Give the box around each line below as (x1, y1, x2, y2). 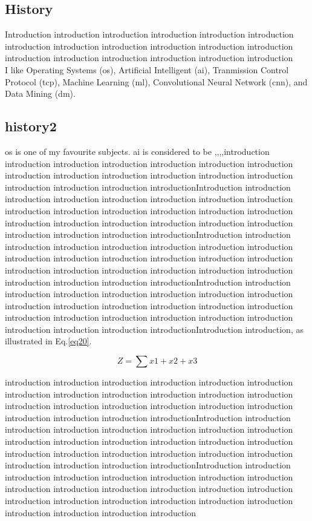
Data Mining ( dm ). (5, 87, 76, 100)
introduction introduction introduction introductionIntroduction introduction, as (5, 323, 304, 335)
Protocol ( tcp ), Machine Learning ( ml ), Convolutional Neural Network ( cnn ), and (5, 75, 308, 88)
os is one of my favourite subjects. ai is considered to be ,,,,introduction (5, 145, 270, 157)
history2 (5, 117, 57, 136)
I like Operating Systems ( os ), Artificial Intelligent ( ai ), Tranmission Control (5, 63, 289, 76)
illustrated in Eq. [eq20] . (5, 335, 92, 347)
